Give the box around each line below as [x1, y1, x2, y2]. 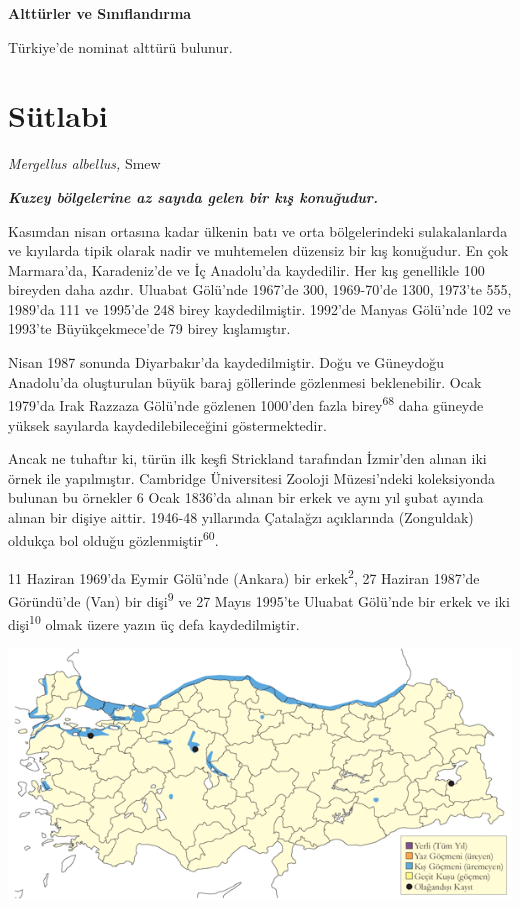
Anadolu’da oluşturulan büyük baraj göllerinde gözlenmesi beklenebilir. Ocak [8, 371, 482, 392]
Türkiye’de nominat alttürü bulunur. [8, 36, 233, 57]
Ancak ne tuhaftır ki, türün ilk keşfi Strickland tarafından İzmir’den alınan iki [8, 448, 487, 469]
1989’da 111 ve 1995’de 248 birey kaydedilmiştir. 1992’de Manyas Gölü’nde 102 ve [8, 298, 511, 319]
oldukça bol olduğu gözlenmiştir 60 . [8, 527, 219, 551]
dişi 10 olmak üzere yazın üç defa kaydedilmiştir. [8, 611, 300, 634]
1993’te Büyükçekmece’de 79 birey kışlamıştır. [8, 318, 291, 339]
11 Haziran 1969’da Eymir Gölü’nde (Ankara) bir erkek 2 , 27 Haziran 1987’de [8, 564, 480, 588]
